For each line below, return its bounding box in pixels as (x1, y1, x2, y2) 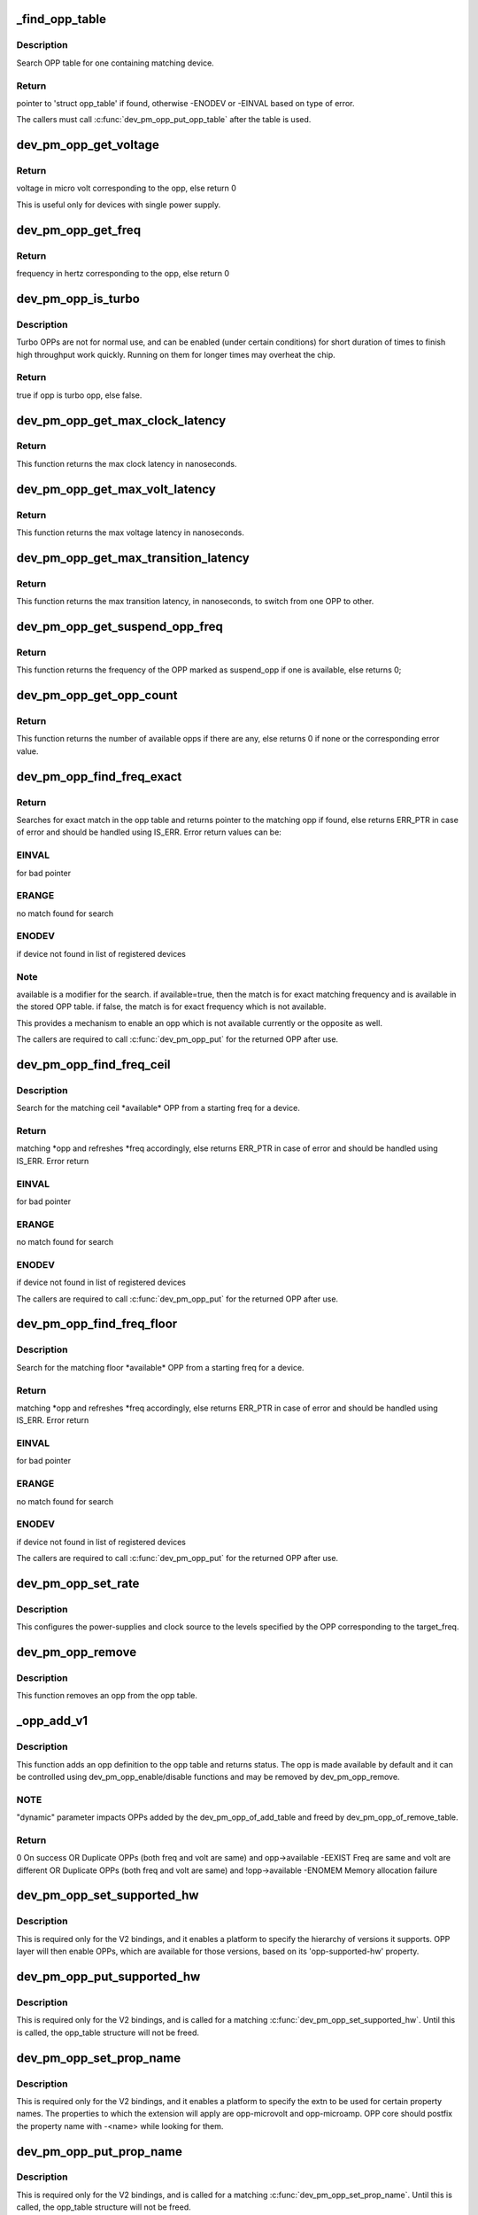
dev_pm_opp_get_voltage (16, 137, 159, 152)
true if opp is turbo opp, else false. (16, 390, 143, 400)
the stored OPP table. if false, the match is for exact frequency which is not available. (16, 1001, 327, 1012)
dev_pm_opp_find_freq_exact (16, 769, 182, 784)
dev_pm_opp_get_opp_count (16, 688, 178, 703)
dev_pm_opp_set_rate (16, 1575, 140, 1590)
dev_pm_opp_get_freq (16, 222, 142, 237)
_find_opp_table (16, 12, 106, 27)
